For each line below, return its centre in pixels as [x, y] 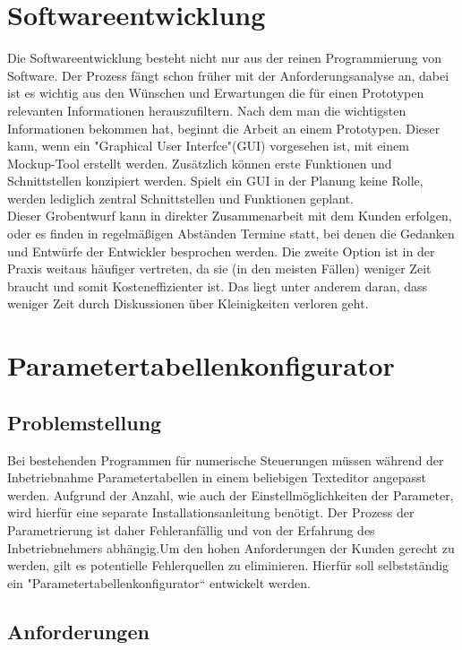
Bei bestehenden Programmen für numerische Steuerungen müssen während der [226, 459]
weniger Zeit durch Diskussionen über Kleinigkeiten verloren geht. [188, 303]
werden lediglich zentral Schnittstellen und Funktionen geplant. [180, 198]
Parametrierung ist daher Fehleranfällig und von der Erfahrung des [191, 529]
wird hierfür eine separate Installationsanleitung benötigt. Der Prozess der [211, 512]
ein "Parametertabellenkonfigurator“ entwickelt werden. [159, 582]
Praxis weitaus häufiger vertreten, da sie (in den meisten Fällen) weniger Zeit [219, 269]
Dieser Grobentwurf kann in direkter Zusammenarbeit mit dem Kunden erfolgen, [230, 216]
